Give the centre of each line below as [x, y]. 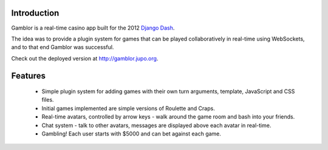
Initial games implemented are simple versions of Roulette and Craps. [128, 108]
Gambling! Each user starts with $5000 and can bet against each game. [132, 134]
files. [48, 100]
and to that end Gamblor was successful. [63, 47]
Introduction [35, 13]
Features [28, 76]
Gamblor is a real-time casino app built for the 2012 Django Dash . [93, 28]
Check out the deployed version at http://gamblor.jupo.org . [85, 58]
